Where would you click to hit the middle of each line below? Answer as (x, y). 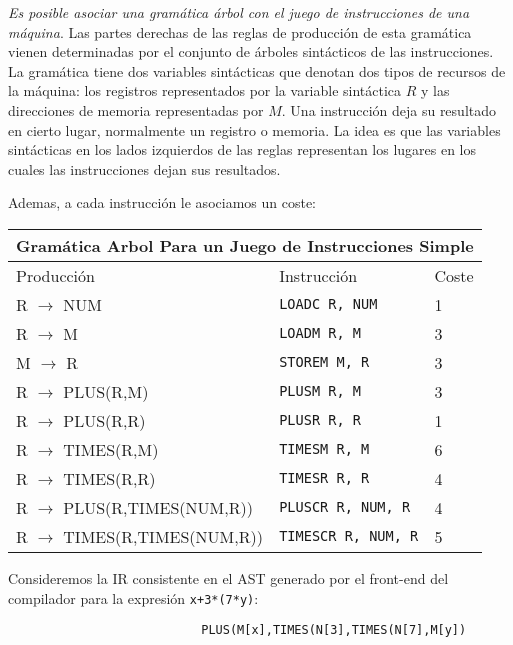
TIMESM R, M (324, 449)
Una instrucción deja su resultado (393, 109)
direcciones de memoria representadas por (136, 109)
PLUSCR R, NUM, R (345, 507)
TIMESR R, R (324, 478)
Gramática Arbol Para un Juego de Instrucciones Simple (245, 245)
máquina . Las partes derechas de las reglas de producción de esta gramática (240, 31)
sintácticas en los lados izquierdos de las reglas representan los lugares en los (242, 149)
